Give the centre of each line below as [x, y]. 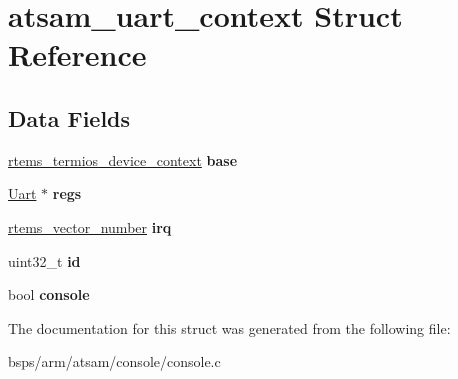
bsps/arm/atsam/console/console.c [114, 361]
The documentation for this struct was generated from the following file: [229, 327]
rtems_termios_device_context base [123, 159]
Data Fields [69, 117]
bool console [49, 294]
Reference [77, 54]
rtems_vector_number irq [90, 226]
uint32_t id [44, 260]
